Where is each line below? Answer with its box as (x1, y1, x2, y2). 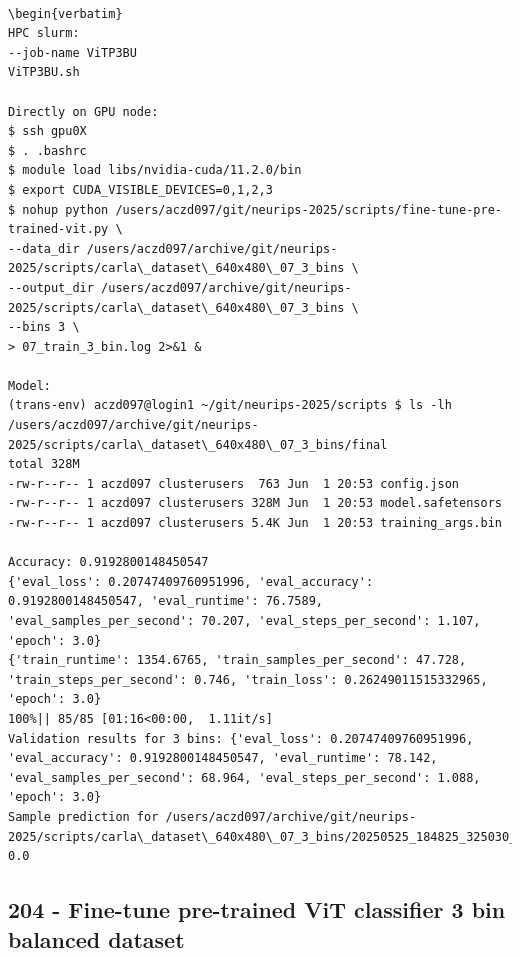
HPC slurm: (8, 26, 80, 41)
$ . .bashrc (8, 143, 87, 158)
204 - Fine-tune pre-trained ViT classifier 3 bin (8, 894, 506, 925)
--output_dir (8, 280, 94, 295)
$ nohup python (8, 202, 109, 217)
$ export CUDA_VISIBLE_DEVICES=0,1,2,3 (8, 182, 273, 197)
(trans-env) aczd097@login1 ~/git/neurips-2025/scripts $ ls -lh (8, 398, 452, 413)
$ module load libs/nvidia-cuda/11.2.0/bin (8, 163, 302, 178)
